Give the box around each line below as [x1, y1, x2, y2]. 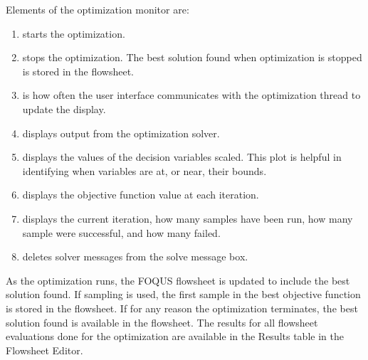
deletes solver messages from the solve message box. [22, 249, 248, 264]
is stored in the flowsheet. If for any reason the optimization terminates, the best [6, 300, 358, 315]
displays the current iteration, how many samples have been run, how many [22, 211, 353, 226]
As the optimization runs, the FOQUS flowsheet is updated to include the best [6, 272, 350, 287]
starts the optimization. [22, 26, 125, 41]
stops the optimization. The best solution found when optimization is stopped [22, 50, 362, 65]
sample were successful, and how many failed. [22, 225, 221, 240]
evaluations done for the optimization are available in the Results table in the [6, 329, 344, 344]
